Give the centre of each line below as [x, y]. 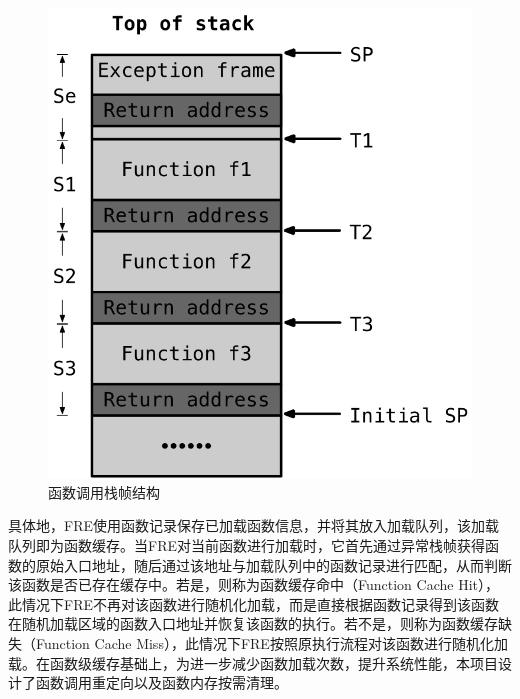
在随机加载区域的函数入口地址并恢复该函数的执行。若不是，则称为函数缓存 [253, 623]
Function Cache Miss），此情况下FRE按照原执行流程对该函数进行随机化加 [271, 642]
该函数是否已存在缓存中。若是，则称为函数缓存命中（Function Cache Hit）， [253, 584]
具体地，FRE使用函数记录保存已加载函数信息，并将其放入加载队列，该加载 [253, 525]
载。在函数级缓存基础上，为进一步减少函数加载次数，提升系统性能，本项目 [253, 662]
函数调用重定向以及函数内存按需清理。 [161, 682]
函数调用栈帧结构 [104, 491]
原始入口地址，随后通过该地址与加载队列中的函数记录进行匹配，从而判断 [273, 564]
